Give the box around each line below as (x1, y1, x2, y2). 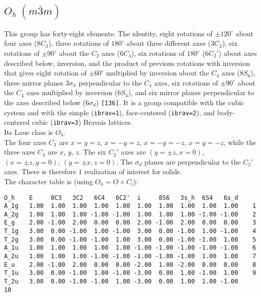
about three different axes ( (126, 38, 211, 48)
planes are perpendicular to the (144, 156, 241, 167)
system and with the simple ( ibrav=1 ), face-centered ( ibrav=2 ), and (4, 107, 215, 117)
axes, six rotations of (154, 77, 218, 88)
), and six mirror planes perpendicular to (128, 87, 254, 98)
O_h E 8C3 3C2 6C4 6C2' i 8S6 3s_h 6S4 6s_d (4, 194, 238, 201)
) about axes (218, 48, 257, 58)
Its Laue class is (4, 126, 53, 137)
